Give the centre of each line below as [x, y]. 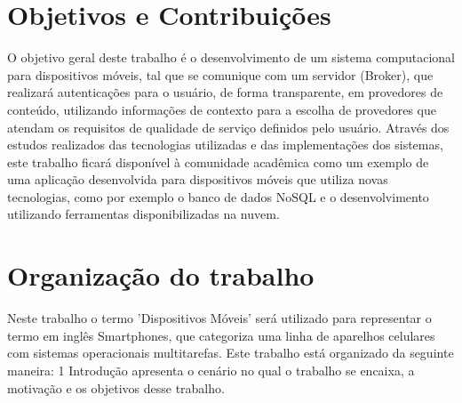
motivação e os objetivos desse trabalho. [116, 387]
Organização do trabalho [161, 275]
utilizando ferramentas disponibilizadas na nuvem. [143, 214]
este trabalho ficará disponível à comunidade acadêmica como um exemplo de [218, 161]
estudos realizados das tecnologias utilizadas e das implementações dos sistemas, [225, 145]
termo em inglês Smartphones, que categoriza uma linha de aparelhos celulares [221, 335]
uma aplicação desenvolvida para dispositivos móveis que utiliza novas [198, 179]
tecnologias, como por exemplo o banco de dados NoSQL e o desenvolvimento [218, 196]
